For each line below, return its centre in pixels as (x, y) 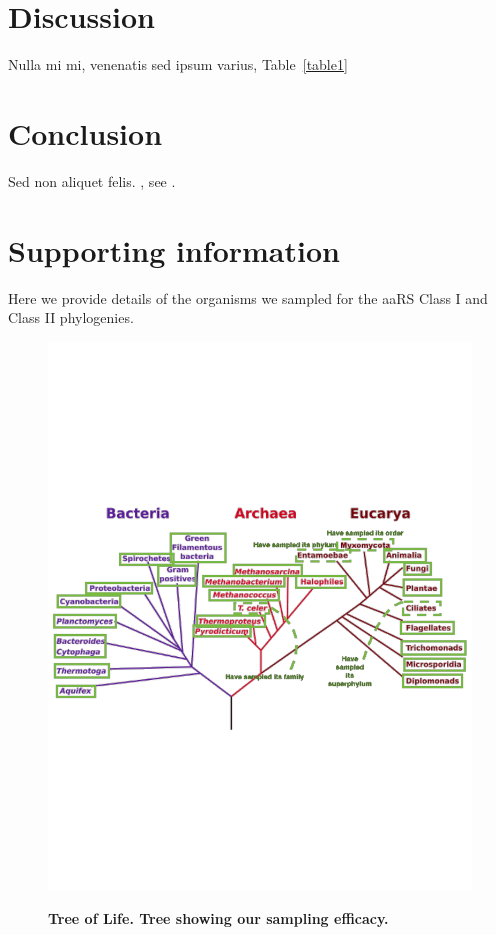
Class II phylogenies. (71, 317)
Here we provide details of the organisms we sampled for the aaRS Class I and (248, 297)
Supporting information (174, 249)
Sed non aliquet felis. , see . (92, 180)
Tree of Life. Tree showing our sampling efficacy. (218, 918)
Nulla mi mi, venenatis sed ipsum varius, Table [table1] (178, 64)
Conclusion (85, 132)
